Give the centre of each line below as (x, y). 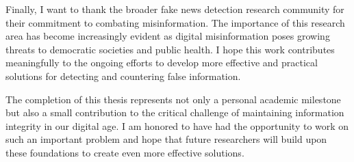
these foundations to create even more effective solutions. (125, 152)
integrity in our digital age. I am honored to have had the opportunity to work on (177, 125)
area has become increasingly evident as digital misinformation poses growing (168, 36)
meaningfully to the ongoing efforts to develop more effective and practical (162, 63)
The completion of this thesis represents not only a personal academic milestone (173, 99)
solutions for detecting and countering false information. (123, 76)
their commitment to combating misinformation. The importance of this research (175, 22)
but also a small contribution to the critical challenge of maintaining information (175, 112)
